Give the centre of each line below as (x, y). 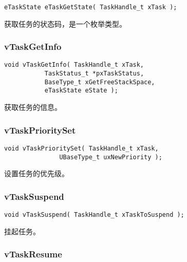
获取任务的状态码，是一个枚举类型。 (65, 23)
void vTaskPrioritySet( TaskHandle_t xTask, (81, 148)
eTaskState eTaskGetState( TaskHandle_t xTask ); (91, 7)
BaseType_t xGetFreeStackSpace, (100, 82)
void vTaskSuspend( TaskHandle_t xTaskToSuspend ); (94, 215)
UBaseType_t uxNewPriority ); (111, 157)
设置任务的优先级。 (36, 173)
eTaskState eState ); (81, 91)
